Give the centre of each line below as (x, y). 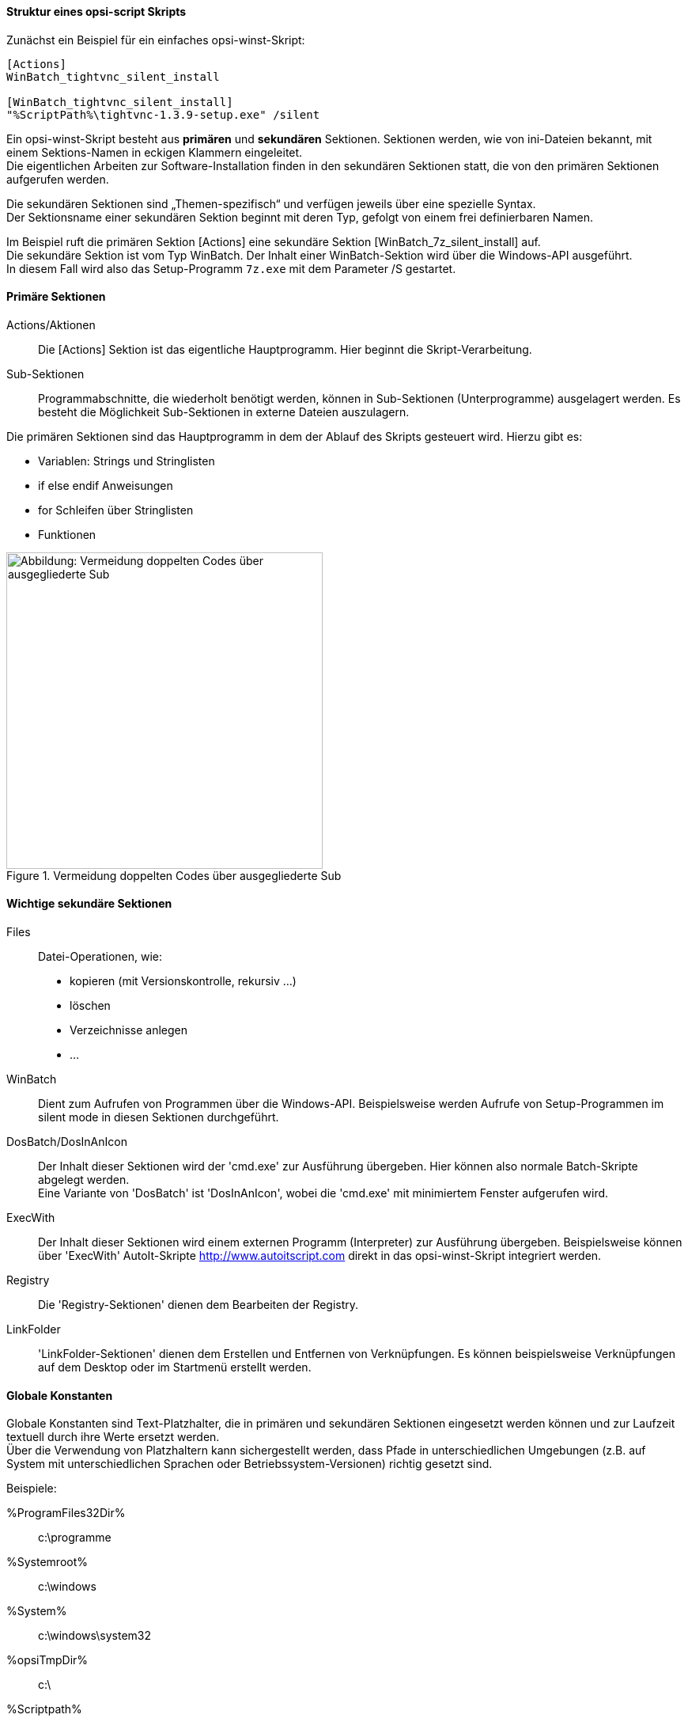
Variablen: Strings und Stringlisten (127, 461)
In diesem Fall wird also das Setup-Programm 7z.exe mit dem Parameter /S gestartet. (231, 268)
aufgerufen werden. (58, 179)
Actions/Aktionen (51, 324)
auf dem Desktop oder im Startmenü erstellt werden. (175, 1367)
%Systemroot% (47, 1562)
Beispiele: (32, 1489)
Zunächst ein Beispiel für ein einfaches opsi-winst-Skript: (156, 40)
